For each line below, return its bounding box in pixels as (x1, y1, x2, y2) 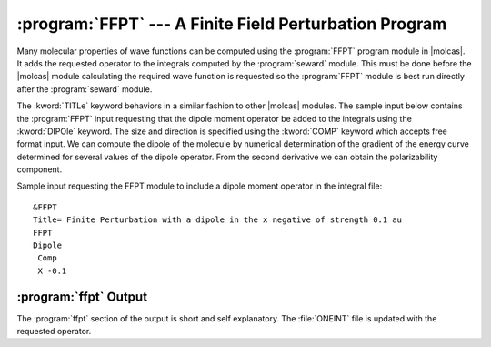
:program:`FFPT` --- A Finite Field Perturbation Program (16, 14, 447, 34)
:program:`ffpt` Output (16, 289, 148, 304)
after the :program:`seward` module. (16, 83, 153, 95)
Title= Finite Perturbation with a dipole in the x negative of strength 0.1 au (33, 215, 403, 225)
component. (16, 164, 63, 175)
